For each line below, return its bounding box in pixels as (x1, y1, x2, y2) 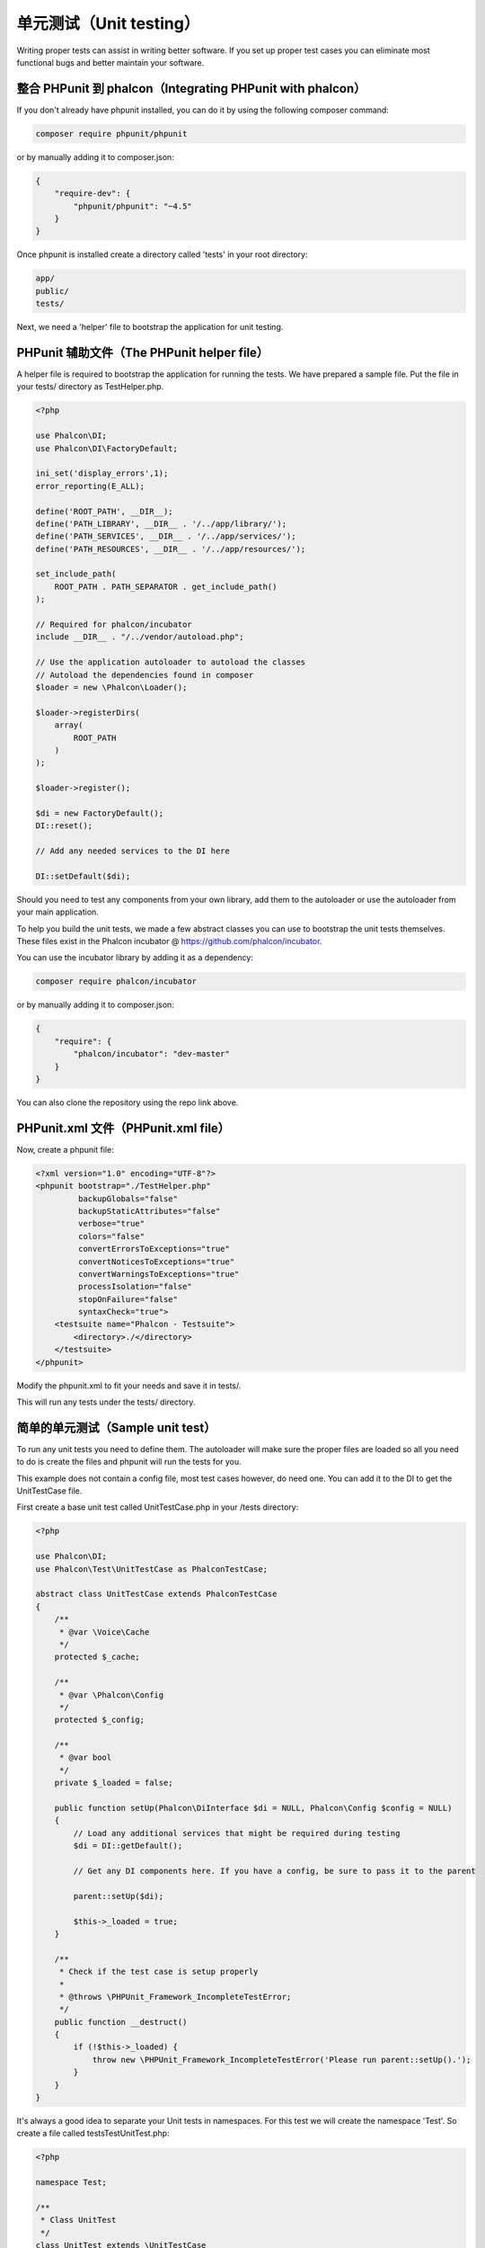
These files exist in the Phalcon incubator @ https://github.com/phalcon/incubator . (16, 935, 322, 946)
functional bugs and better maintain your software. (16, 57, 205, 67)
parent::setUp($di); (73, 1891, 164, 1901)
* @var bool (58, 1753, 112, 1762)
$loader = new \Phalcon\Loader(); (35, 682, 188, 692)
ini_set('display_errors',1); (35, 468, 169, 478)
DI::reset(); (35, 821, 93, 831)
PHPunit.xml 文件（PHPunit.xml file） (16, 1120, 231, 1136)
